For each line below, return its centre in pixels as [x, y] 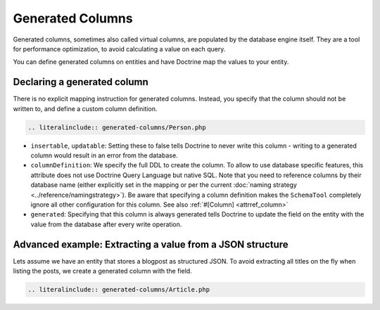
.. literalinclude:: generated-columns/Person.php [117, 127]
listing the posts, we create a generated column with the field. [103, 271]
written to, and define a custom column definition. [85, 108]
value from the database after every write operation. [106, 224]
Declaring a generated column [81, 82]
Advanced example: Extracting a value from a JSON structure [151, 244]
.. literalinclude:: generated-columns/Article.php [119, 289]
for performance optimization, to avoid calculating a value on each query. [119, 49]
